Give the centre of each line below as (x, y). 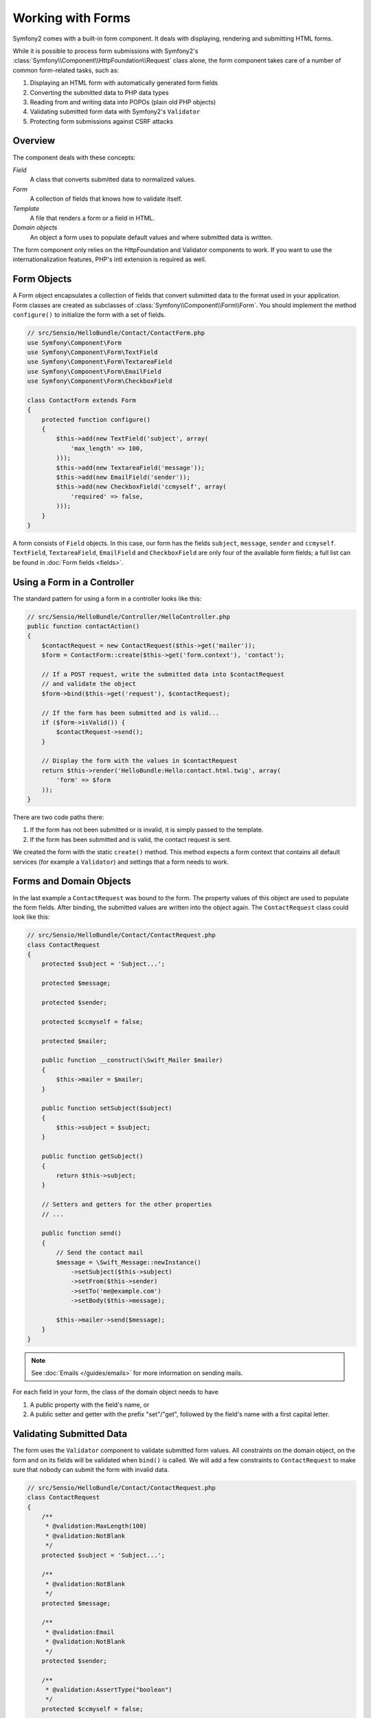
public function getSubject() (92, 1157)
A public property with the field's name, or (90, 1405)
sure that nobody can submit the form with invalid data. (91, 1469)
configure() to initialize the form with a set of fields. (89, 315)
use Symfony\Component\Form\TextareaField (100, 362)
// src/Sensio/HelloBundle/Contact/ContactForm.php (116, 333)
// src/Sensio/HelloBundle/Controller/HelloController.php (128, 616)
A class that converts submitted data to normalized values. (113, 179)
